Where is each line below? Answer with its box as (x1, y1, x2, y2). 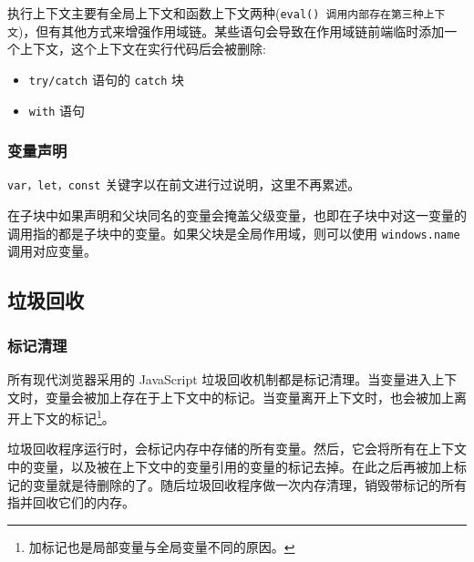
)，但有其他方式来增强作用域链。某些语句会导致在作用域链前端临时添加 (17, 21, 445, 40)
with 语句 (28, 100, 86, 119)
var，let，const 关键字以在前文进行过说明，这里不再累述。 (7, 175, 361, 194)
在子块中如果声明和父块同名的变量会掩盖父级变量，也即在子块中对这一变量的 (7, 206, 467, 225)
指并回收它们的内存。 (7, 493, 135, 512)
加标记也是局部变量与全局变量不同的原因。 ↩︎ (28, 536, 295, 556)
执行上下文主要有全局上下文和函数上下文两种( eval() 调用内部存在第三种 (7, 4, 424, 22)
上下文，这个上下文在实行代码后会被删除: (19, 39, 266, 58)
